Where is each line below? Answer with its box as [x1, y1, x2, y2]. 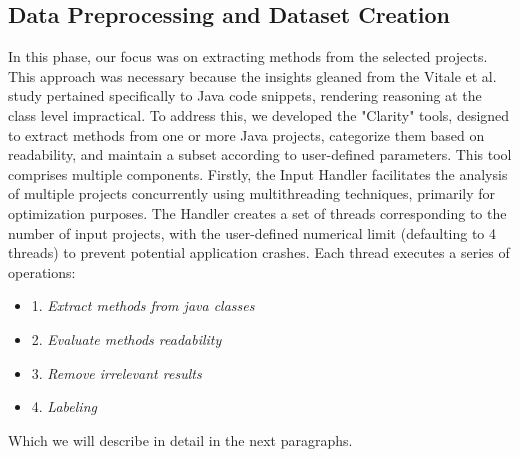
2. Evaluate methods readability [31, 328, 222, 349]
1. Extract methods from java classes [31, 295, 255, 316]
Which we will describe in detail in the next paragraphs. [8, 429, 353, 450]
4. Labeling [31, 396, 97, 417]
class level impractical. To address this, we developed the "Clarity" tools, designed [8, 104, 510, 125]
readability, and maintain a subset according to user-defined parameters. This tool [8, 144, 512, 165]
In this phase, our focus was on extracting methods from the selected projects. [8, 46, 488, 67]
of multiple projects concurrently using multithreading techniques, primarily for [8, 183, 496, 204]
